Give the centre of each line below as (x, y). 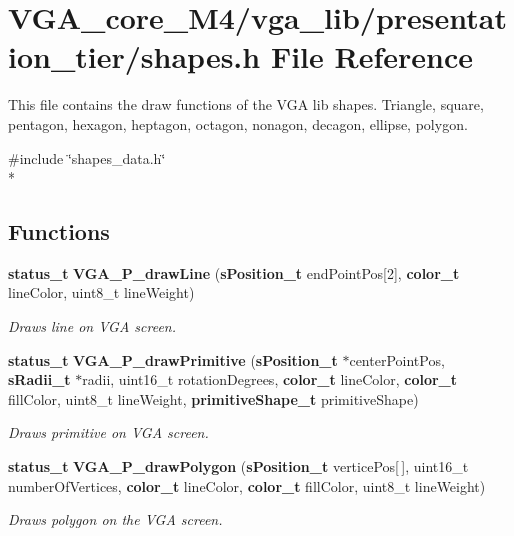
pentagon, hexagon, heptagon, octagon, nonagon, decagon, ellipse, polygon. (238, 123)
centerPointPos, (397, 359)
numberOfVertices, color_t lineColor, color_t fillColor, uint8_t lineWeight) (247, 485)
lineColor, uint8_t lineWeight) (101, 292)
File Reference (371, 56)
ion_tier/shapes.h (134, 56)
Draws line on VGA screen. (92, 326)
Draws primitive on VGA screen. (108, 432)
